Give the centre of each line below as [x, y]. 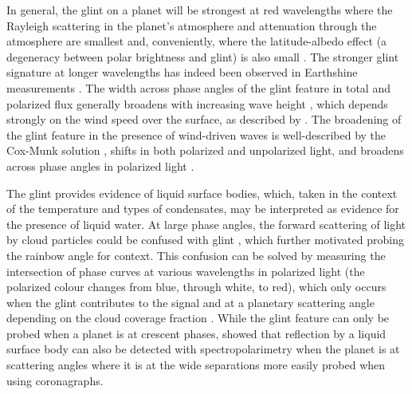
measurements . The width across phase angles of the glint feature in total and [198, 87]
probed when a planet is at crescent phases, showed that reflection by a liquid [196, 333]
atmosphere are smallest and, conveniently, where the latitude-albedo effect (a [197, 41]
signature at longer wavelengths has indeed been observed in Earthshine [182, 72]
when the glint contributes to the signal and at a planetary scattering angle [190, 302]
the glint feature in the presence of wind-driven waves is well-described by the [196, 134]
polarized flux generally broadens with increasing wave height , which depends [197, 103]
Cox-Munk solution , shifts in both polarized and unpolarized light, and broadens [205, 150]
